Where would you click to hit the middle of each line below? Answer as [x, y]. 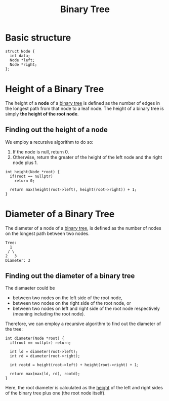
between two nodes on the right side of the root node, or [72, 303]
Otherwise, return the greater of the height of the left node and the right [87, 157]
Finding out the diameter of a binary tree [70, 276]
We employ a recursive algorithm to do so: [49, 142]
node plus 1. [25, 163]
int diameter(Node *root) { [35, 338]
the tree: [14, 329]
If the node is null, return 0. [41, 152]
